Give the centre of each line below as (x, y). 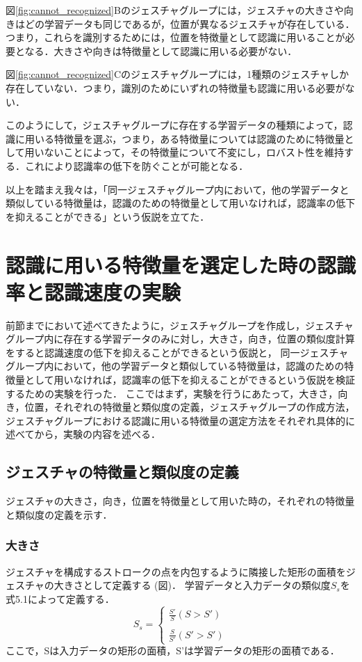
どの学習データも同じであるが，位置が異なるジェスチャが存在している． (190, 23)
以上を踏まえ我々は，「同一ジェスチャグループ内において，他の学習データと (178, 189)
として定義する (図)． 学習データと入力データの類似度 (207, 585)
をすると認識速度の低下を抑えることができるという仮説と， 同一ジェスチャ (177, 352)
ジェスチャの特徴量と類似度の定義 (122, 472)
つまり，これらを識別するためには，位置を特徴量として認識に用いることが (175, 37)
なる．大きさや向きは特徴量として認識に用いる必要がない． (161, 50)
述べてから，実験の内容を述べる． (83, 434)
